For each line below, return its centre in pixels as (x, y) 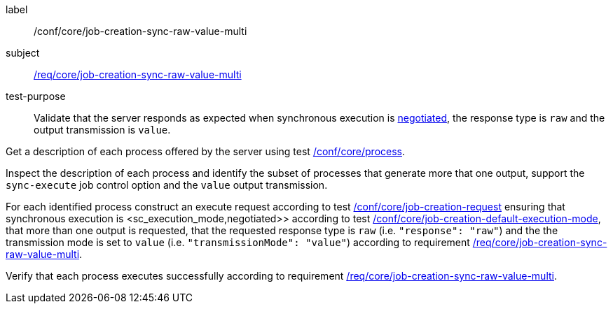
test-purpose (36, 96)
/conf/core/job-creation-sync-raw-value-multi (140, 31)
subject (23, 53)
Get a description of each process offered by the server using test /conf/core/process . (206, 151)
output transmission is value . (102, 130)
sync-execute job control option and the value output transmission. (167, 185)
